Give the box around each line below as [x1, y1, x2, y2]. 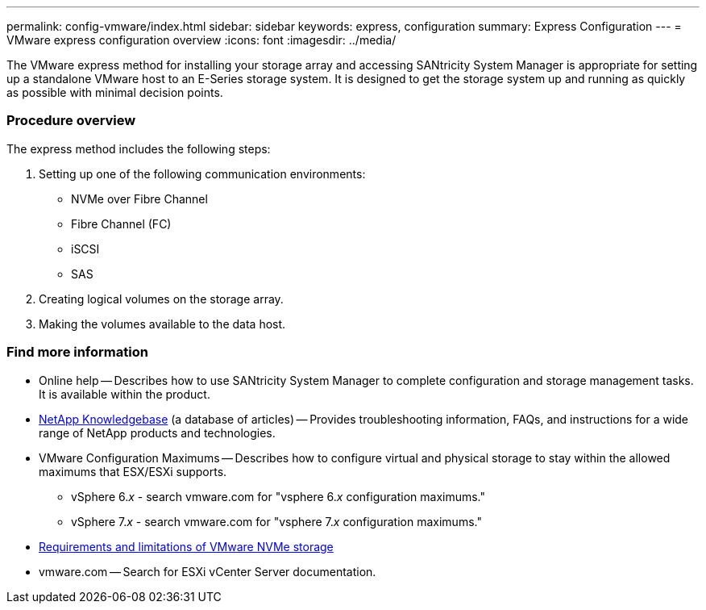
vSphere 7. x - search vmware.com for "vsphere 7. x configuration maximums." [71, 514, 482, 529]
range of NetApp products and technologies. [39, 425, 276, 440]
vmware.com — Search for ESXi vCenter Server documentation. [39, 564, 376, 579]
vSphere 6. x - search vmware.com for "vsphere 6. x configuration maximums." [71, 489, 486, 503]
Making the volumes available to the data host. [39, 316, 286, 331]
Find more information [6, 344, 148, 361]
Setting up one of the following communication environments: [39, 166, 366, 181]
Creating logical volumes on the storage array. [39, 291, 284, 306]
